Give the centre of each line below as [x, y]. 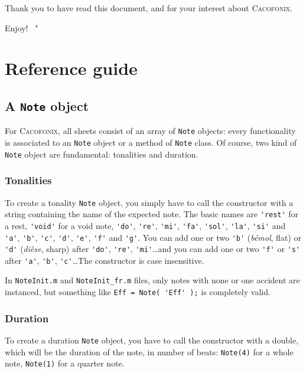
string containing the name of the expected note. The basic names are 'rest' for [152, 214]
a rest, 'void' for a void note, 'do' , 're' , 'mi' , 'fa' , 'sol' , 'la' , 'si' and [145, 225]
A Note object [47, 105]
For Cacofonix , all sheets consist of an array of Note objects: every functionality [150, 131]
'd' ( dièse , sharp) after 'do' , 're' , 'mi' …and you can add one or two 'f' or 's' [153, 249]
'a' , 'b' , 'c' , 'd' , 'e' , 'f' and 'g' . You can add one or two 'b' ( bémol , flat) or [153, 237]
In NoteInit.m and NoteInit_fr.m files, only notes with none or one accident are [152, 280]
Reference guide [71, 68]
